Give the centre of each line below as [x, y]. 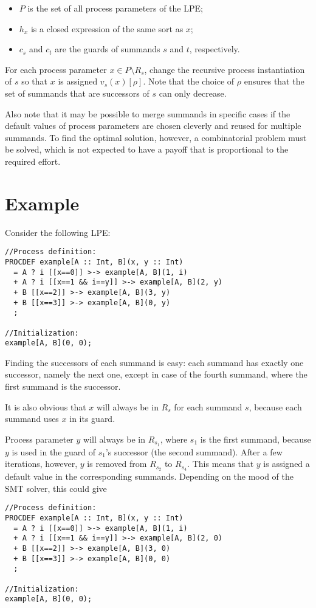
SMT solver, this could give [56, 488]
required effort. [33, 161]
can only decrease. [193, 93]
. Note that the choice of [189, 81]
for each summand [208, 406]
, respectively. [215, 49]
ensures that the [274, 81]
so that [35, 81]
